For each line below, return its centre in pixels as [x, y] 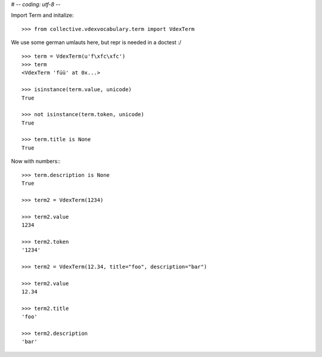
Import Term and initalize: [42, 15]
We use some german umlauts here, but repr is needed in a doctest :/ [96, 42]
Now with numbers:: [36, 162]
